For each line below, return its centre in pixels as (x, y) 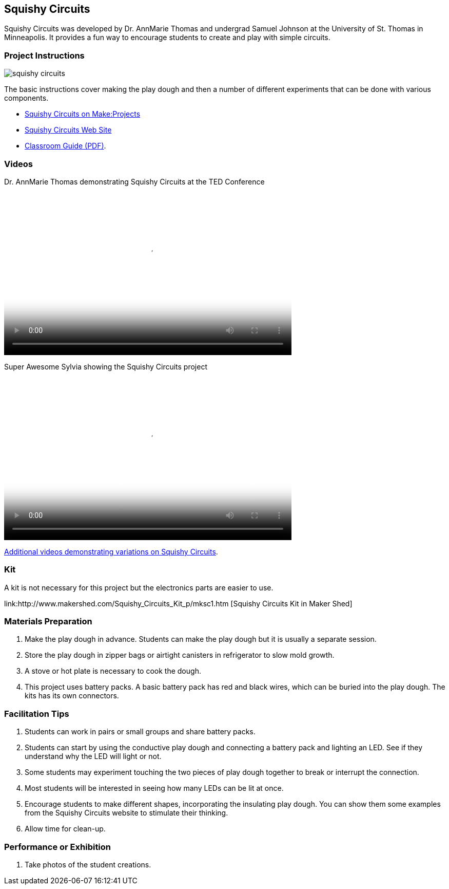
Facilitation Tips (37, 714)
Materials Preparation (48, 622)
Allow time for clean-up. (65, 829)
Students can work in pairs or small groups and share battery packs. (140, 732)
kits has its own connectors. (72, 696)
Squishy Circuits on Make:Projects (83, 114)
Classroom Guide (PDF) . (65, 146)
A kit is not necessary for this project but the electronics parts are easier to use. (139, 587)
